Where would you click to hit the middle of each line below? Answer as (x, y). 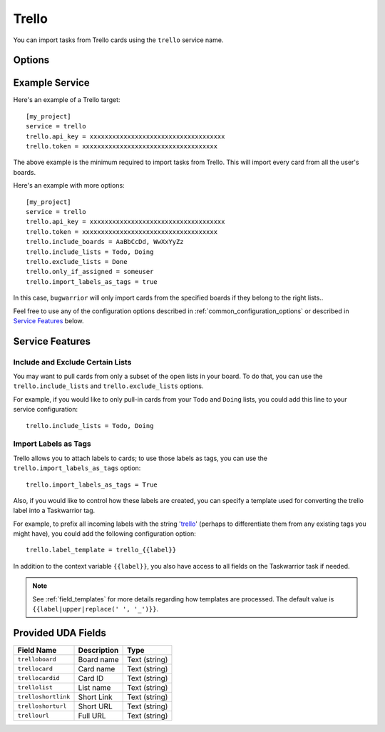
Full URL (92, 716)
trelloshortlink (44, 697)
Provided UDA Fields (60, 632)
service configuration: (46, 410)
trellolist (35, 687)
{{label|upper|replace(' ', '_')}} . (96, 609)
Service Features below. (48, 320)
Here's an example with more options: (69, 185)
